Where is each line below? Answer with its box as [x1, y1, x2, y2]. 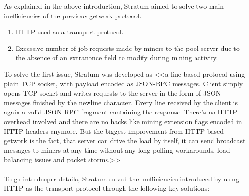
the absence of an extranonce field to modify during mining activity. [15, 52, 218, 63]
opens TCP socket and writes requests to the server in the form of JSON [4, 88, 221, 98]
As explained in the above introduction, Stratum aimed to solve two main [4, 1, 224, 11]
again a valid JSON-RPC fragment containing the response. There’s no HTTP [4, 107, 237, 117]
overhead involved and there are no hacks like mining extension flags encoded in [4, 116, 242, 126]
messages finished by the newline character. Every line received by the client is [4, 97, 238, 107]
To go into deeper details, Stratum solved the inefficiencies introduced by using [4, 173, 239, 183]
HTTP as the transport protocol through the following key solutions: [4, 183, 210, 193]
